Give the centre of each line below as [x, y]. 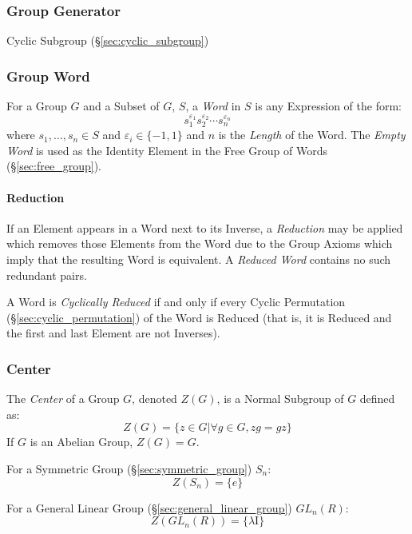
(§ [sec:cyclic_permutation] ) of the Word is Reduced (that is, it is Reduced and [199, 317]
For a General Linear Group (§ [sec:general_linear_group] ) [149, 507]
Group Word [48, 76]
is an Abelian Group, [81, 442]
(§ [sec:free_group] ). [54, 166]
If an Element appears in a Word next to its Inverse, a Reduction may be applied [205, 227]
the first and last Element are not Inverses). [113, 333]
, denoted [154, 399]
